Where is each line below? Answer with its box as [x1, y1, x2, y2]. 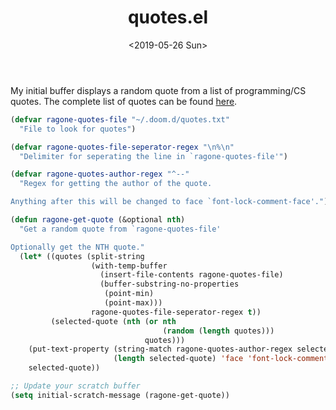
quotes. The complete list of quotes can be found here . [10, 95, 238, 107]
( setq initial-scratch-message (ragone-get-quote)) [10, 390, 230, 400]
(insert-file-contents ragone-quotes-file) [99, 270, 284, 280]
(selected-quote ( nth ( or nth [50, 316, 177, 326]
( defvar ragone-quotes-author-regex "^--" [10, 169, 190, 180]
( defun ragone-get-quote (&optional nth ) [10, 215, 186, 225]
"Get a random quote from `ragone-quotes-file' [19, 224, 222, 234]
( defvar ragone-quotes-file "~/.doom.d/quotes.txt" [10, 114, 230, 125]
